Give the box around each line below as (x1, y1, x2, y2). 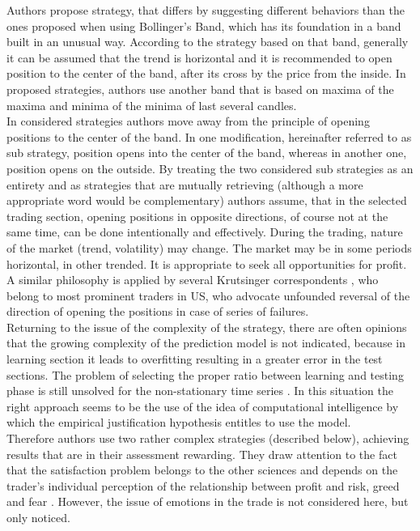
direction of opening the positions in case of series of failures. (6, 303, 309, 320)
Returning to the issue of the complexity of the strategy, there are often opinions (6, 318, 407, 335)
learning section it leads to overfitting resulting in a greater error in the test (6, 350, 383, 367)
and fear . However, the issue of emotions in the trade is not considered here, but (6, 493, 409, 510)
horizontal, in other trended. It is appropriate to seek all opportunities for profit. (6, 255, 407, 272)
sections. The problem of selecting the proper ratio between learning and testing (6, 366, 404, 383)
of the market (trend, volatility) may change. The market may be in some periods (6, 239, 412, 256)
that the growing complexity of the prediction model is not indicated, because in (6, 334, 405, 351)
